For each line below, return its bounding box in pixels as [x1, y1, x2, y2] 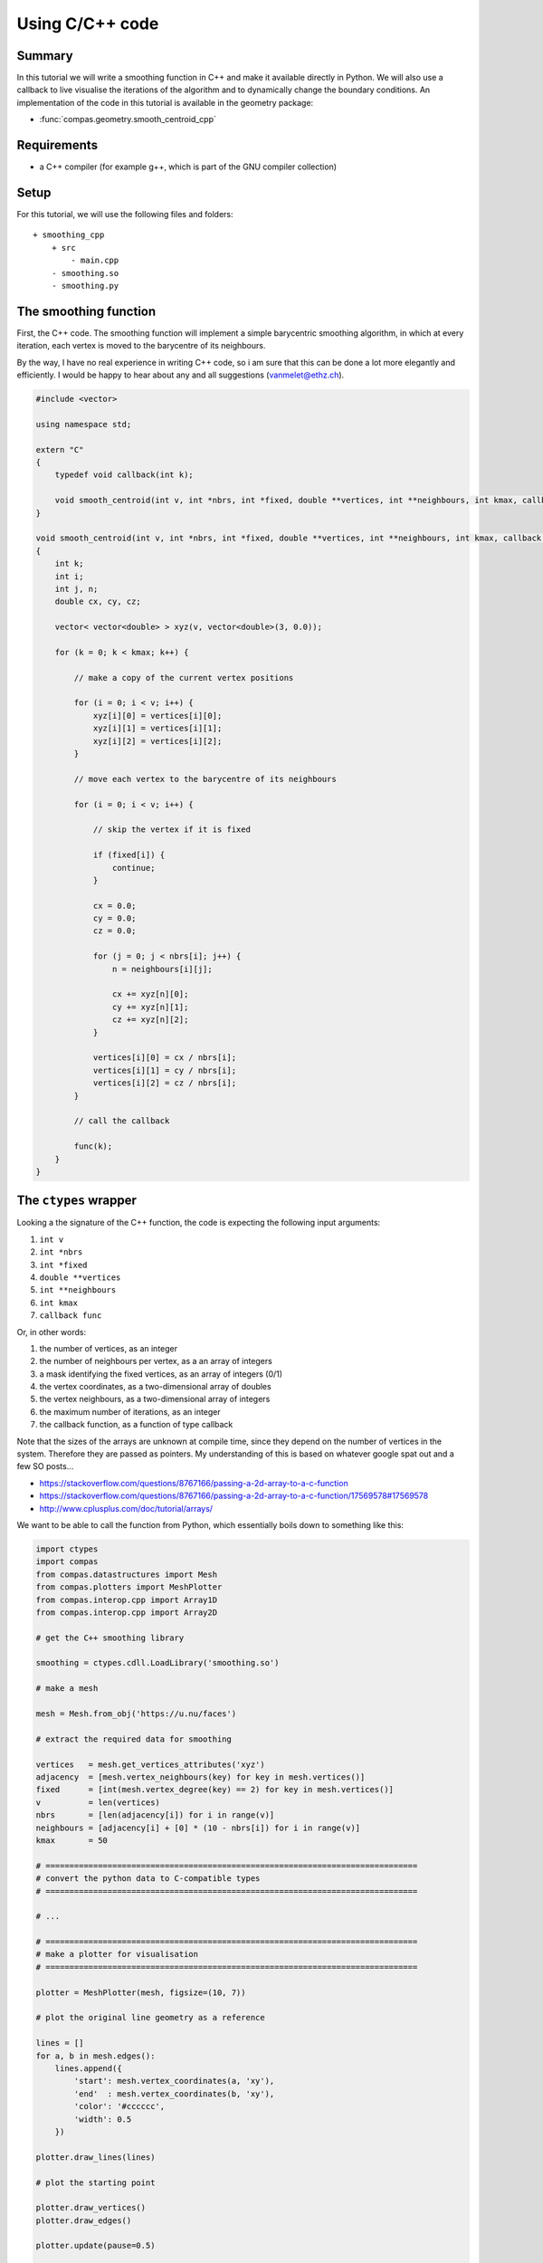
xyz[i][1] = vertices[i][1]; [92, 723, 223, 733]
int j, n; [54, 584, 99, 594]
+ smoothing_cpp [33, 230, 105, 240]
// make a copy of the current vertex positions [73, 673, 294, 683]
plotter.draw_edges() [35, 2215, 132, 2226]
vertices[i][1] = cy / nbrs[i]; [92, 1065, 237, 1075]
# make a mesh [35, 1684, 99, 1694]
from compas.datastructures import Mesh [35, 1569, 217, 1580]
